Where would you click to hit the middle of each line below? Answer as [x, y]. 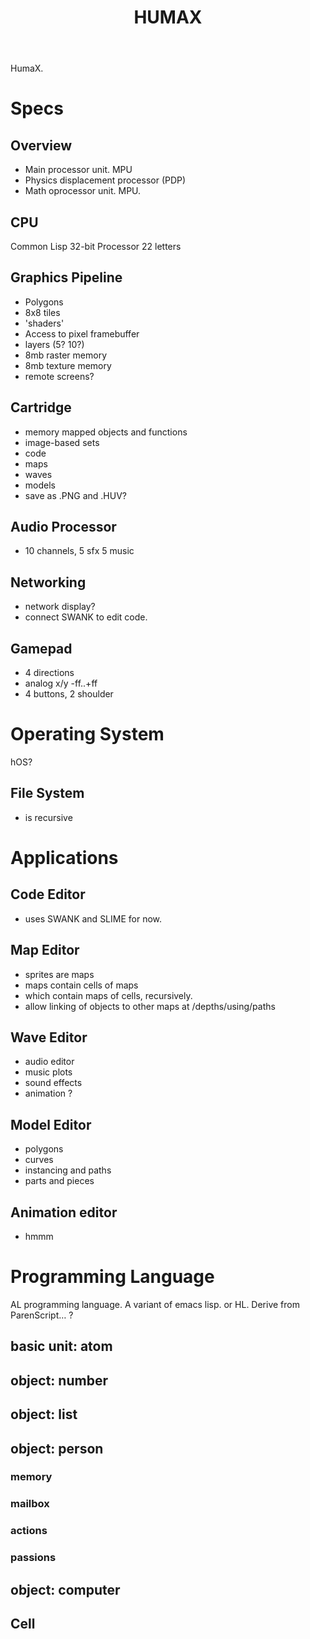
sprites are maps [59, 974]
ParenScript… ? [42, 1315]
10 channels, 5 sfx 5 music [79, 551]
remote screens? [59, 376]
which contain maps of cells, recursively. [108, 995]
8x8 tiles [42, 312]
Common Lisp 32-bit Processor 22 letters [96, 246]
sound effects [53, 1083]
